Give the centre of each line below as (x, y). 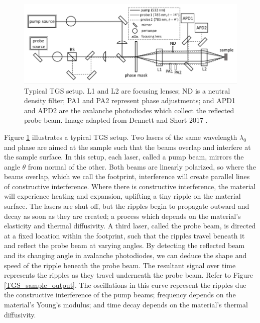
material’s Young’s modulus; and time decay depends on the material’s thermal (126, 305)
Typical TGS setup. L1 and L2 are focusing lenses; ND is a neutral (127, 90)
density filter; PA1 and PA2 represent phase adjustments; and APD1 (130, 100)
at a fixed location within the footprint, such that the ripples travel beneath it (124, 235)
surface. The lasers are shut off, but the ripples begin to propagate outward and (127, 206)
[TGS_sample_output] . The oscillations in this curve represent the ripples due (125, 285)
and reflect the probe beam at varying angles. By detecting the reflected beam (124, 245)
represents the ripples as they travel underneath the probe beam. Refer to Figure (129, 275)
